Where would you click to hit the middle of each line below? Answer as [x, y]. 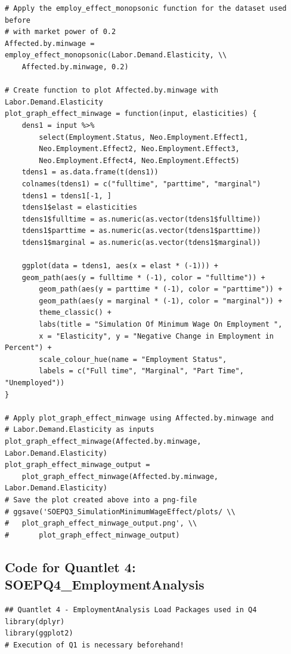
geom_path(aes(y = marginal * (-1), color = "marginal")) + [161, 301]
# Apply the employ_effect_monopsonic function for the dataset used [146, 8]
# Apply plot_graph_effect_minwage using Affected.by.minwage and [140, 418]
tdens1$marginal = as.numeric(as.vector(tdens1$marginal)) [141, 242]
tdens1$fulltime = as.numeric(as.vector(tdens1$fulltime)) [141, 219]
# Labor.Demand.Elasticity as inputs [80, 430]
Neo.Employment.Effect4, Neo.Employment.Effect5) [139, 160]
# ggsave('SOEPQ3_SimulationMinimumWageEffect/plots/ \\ [120, 512]
